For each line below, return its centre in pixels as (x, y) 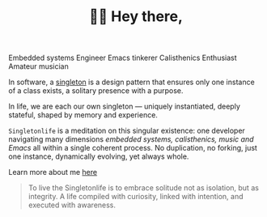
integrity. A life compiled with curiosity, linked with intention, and (136, 197)
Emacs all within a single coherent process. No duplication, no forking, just (133, 148)
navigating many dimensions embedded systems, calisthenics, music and (131, 139)
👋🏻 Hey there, (136, 17)
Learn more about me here (53, 172)
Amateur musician (38, 66)
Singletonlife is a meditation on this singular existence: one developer (127, 131)
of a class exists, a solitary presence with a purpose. (96, 91)
